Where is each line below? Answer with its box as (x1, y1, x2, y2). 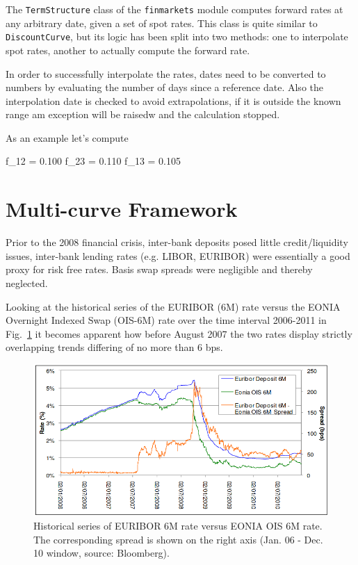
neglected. (6, 275, 48, 290)
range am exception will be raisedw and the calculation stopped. (6, 107, 280, 122)
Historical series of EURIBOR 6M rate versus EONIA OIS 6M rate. (33, 518, 323, 533)
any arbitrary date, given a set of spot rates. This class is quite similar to (6, 15, 318, 30)
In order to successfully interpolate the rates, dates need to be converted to (6, 66, 326, 81)
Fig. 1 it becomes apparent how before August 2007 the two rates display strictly (6, 326, 352, 341)
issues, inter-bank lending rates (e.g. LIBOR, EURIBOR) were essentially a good (6, 248, 350, 263)
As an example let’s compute (6, 130, 129, 145)
